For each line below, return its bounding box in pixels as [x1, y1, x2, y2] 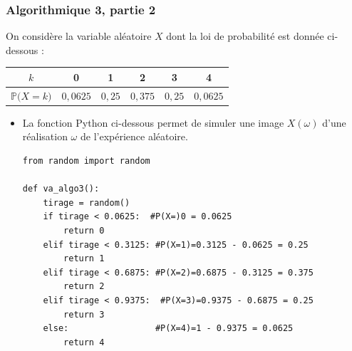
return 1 [63, 253, 105, 264]
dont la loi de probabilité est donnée [166, 28, 324, 43]
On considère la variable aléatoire [6, 28, 152, 43]
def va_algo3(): [22, 184, 100, 194]
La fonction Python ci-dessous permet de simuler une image [22, 115, 284, 130]
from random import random [22, 156, 150, 167]
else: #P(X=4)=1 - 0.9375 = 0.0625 [43, 323, 294, 334]
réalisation [22, 129, 68, 144]
